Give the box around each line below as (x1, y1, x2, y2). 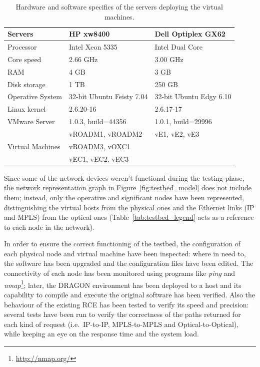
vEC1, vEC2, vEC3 (69, 153, 129, 164)
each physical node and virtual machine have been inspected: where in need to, (4, 248, 246, 258)
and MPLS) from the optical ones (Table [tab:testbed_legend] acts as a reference (4, 212, 254, 222)
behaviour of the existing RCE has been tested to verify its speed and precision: (4, 299, 249, 309)
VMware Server (7, 116, 55, 127)
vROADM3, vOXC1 (69, 141, 130, 151)
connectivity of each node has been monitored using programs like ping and (4, 268, 235, 278)
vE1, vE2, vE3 (154, 128, 199, 139)
